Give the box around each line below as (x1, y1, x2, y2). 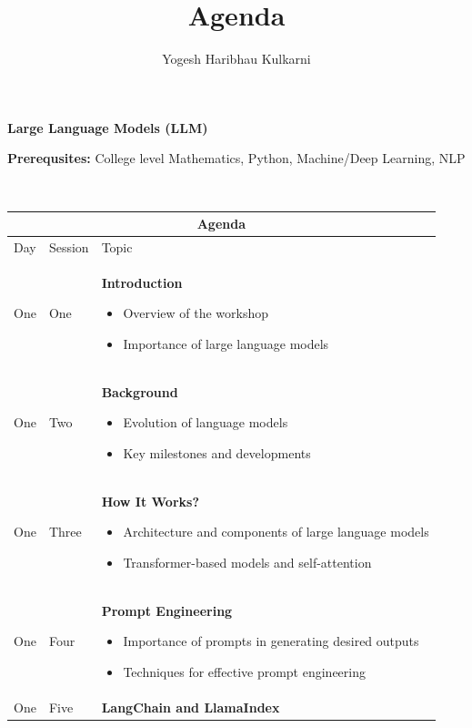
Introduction (101, 272, 183, 292)
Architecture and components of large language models (123, 522, 429, 541)
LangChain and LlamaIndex (101, 697, 280, 716)
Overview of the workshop (123, 303, 269, 323)
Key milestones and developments (123, 443, 311, 462)
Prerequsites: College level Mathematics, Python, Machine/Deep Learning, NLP (7, 149, 466, 168)
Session (48, 237, 89, 256)
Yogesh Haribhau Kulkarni (162, 49, 311, 68)
